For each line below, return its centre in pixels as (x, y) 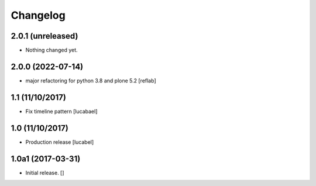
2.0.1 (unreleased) (44, 36)
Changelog (38, 15)
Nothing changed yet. (52, 50)
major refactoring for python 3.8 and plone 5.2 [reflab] (91, 80)
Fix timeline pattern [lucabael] (61, 111)
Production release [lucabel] (60, 142)
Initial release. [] (45, 173)
